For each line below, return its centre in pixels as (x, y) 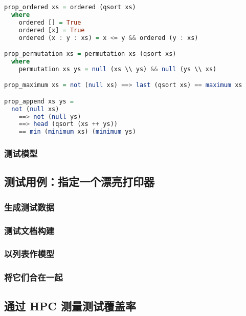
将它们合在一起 (33, 277)
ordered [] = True (50, 22)
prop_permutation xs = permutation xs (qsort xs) (90, 54)
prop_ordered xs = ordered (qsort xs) (70, 7)
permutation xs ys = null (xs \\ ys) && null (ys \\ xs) (118, 69)
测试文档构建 (29, 230)
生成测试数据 (29, 207)
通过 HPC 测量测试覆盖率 (70, 306)
